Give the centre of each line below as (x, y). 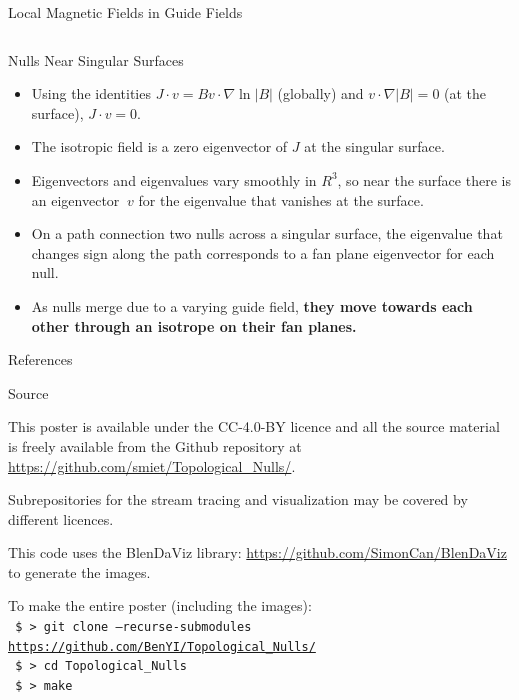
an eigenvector (75, 199)
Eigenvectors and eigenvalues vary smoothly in (174, 179)
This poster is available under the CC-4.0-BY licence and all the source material (254, 426)
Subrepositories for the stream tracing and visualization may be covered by (238, 499)
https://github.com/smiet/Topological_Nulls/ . (152, 465)
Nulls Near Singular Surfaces (96, 59)
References (40, 359)
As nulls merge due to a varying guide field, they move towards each (252, 305)
